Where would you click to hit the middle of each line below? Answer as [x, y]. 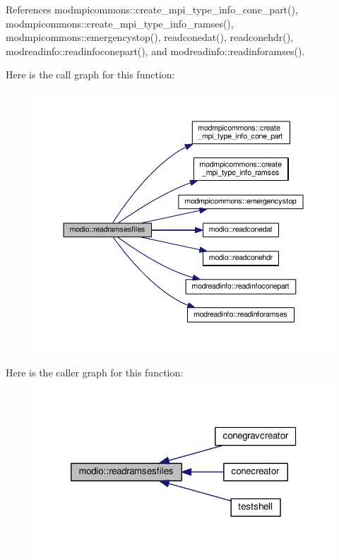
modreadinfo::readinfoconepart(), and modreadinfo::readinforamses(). [155, 50]
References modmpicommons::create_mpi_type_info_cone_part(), [152, 9]
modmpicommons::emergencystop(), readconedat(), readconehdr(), [150, 37]
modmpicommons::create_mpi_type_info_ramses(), [120, 23]
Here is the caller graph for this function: [95, 372]
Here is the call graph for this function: [90, 75]
